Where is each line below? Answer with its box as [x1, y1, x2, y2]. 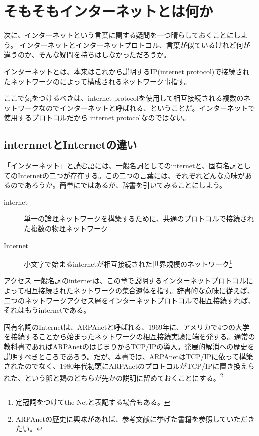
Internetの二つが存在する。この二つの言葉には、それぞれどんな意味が [17, 170, 245, 180]
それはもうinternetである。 [4, 305, 91, 315]
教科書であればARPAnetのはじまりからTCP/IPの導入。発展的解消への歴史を [4, 341, 255, 352]
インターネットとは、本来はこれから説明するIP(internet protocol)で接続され [4, 66, 250, 76]
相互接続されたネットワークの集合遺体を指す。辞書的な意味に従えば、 [24, 285, 254, 296]
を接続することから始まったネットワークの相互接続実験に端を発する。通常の [4, 331, 255, 342]
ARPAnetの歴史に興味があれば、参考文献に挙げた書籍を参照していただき [15, 413, 255, 424]
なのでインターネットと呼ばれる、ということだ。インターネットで [38, 102, 255, 113]
